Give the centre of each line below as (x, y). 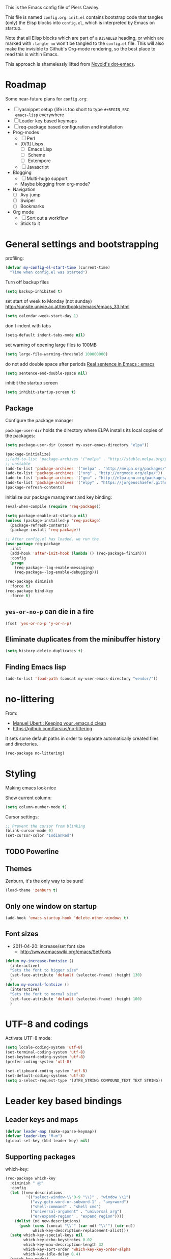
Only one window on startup (51, 906)
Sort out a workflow (47, 218)
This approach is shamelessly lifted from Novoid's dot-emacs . (70, 64)
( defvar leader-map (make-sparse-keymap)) (51, 1132)
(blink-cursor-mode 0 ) (29, 831)
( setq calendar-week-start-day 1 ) (42, 316)
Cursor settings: (22, 817)
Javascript (38, 167)
